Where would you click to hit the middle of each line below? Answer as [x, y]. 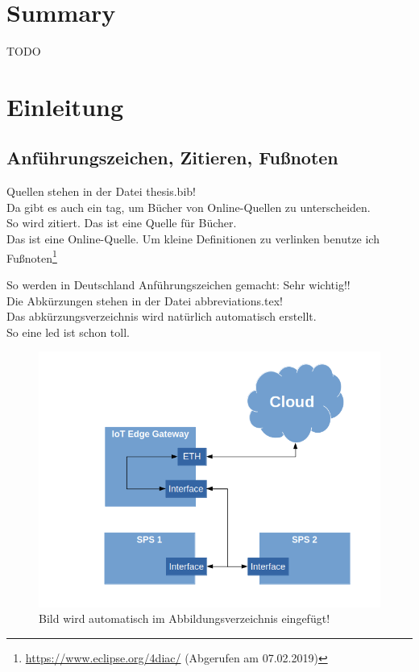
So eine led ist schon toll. [68, 332]
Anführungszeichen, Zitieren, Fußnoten [172, 158]
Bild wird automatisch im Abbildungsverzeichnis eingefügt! [185, 618]
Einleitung [65, 106]
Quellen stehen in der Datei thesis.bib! [101, 191]
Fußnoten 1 [32, 256]
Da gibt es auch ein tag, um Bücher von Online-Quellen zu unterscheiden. [189, 207]
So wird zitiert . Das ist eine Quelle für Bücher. [122, 223]
